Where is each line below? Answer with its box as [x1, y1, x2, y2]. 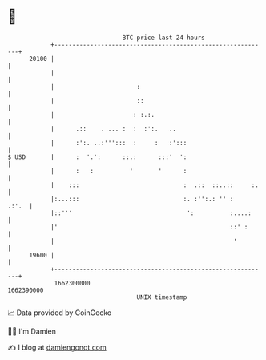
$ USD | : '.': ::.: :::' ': [7, 152, 187, 161]
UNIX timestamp [136, 293, 187, 301]
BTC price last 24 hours [122, 34, 205, 42]
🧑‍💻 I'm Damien [7, 326, 57, 336]
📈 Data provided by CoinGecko [7, 308, 112, 318]
